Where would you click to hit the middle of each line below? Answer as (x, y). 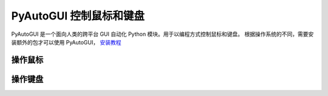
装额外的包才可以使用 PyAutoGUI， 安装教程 (66, 42)
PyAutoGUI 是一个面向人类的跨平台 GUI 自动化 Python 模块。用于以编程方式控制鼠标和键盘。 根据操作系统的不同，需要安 (162, 34)
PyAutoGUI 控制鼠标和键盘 (78, 16)
